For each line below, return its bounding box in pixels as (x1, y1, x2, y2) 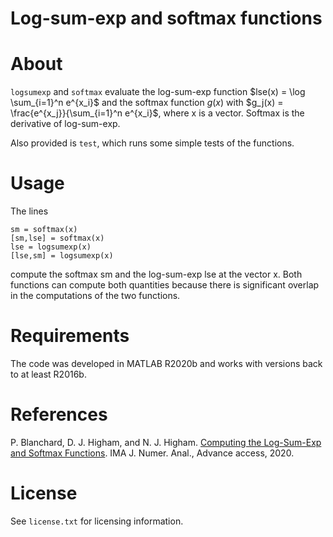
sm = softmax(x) (10, 225, 78, 235)
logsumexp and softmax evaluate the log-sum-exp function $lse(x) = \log (10, 86, 306, 98)
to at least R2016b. (10, 368, 87, 380)
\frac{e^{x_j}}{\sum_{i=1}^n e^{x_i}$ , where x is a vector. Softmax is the (10, 107, 305, 119)
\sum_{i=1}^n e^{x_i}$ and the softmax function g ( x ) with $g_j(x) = (10, 97, 284, 109)
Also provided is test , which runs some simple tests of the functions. (10, 137, 295, 149)
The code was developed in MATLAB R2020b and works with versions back (10, 358, 323, 369)
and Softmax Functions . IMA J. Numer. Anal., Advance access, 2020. (10, 447, 295, 459)
